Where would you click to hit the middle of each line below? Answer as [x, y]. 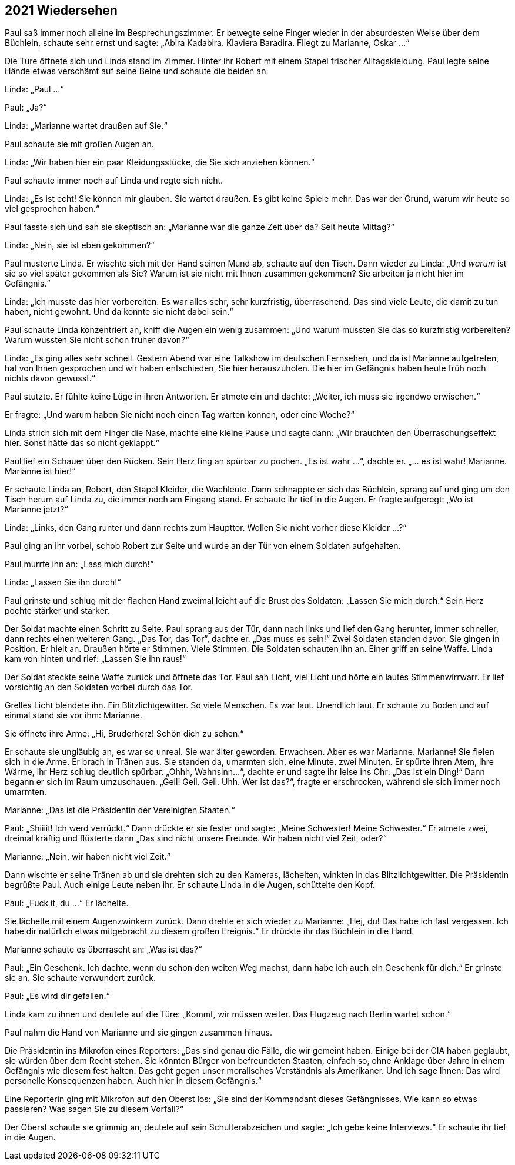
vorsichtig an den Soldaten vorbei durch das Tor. [99, 687]
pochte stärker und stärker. [57, 611]
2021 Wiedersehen [61, 10]
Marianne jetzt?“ [36, 510]
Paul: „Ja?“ [26, 108]
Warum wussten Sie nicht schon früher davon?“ [97, 340]
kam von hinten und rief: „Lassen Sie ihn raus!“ [96, 659]
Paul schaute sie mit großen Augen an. [79, 144]
